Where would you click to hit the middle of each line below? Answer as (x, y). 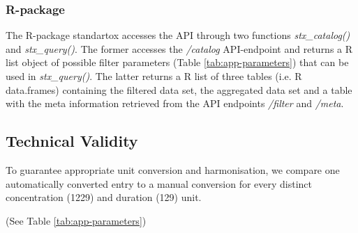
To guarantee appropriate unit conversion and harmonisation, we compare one (173, 169)
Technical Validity (72, 141)
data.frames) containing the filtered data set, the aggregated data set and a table (179, 89)
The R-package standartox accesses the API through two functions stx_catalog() (178, 35)
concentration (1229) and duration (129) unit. (104, 197)
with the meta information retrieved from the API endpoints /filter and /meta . (175, 103)
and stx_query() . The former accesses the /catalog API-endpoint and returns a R (179, 48)
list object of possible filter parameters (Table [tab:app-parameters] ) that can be (177, 62)
